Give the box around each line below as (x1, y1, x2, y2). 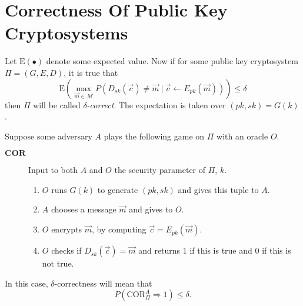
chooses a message (51, 203, 116, 215)
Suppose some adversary (5, 129, 92, 142)
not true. (42, 257, 74, 270)
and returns (138, 244, 181, 257)
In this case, (5, 277, 48, 289)
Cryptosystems (5, 21, 128, 45)
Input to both (28, 164, 78, 176)
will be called (33, 98, 81, 111)
